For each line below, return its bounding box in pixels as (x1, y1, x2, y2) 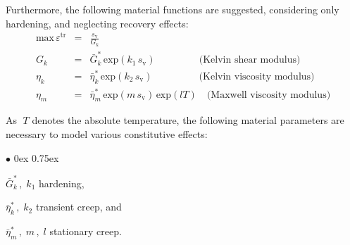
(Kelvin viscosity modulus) (199, 72, 315, 82)
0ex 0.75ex (13, 150, 59, 165)
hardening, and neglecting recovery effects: (6, 15, 189, 30)
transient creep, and (35, 199, 122, 214)
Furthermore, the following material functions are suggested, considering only (6, 2, 339, 16)
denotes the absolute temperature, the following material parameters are (32, 113, 344, 127)
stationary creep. (49, 224, 122, 239)
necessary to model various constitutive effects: (6, 126, 208, 141)
